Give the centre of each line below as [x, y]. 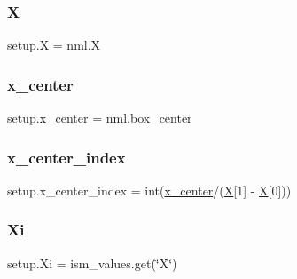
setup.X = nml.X [54, 45]
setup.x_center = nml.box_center [100, 118]
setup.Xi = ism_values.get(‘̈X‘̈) [92, 263]
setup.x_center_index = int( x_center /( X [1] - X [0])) [149, 190]
